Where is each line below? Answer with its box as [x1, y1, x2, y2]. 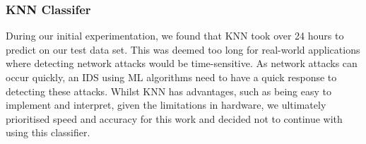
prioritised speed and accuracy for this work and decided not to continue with [6, 111, 343, 126]
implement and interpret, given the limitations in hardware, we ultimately [6, 97, 326, 112]
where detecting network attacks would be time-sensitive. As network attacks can [6, 56, 358, 71]
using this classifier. [6, 125, 90, 140]
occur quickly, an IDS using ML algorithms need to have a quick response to [6, 70, 337, 84]
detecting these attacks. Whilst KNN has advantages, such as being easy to [6, 83, 332, 98]
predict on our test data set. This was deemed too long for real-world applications [6, 42, 360, 56]
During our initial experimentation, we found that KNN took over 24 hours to [6, 28, 344, 43]
